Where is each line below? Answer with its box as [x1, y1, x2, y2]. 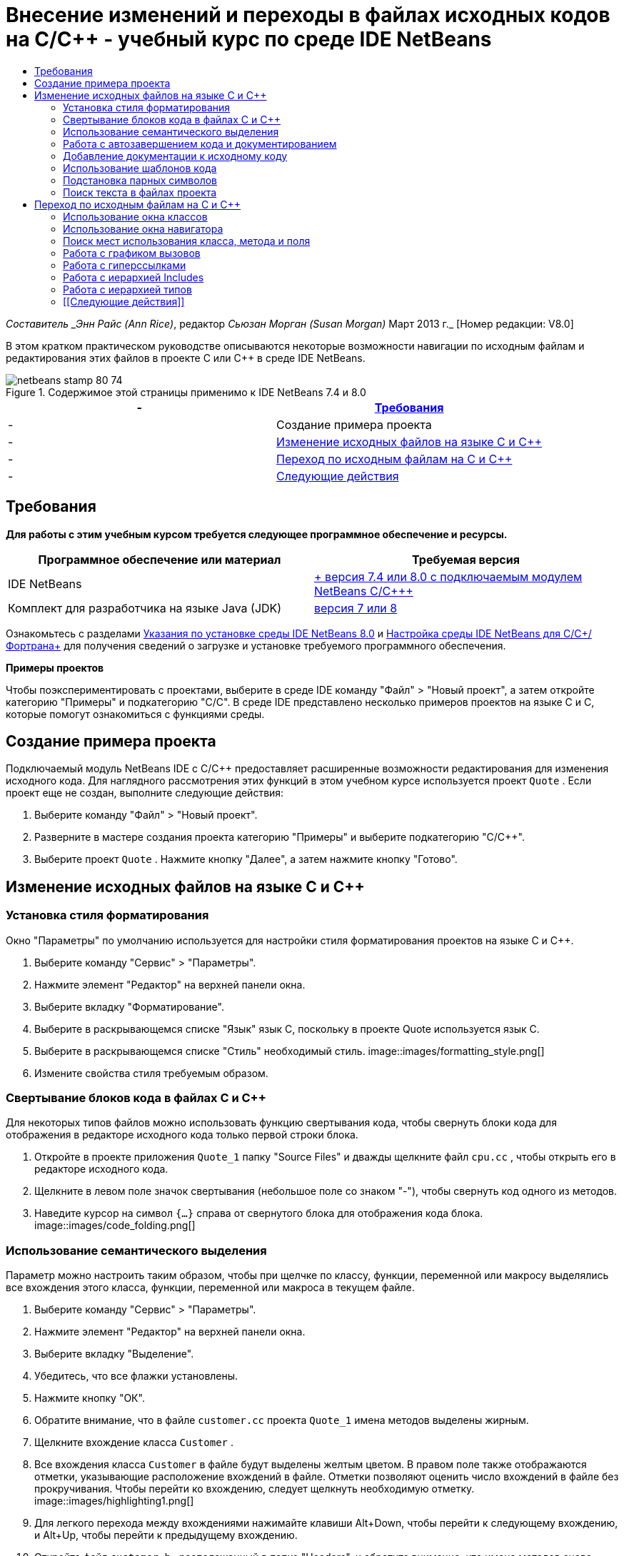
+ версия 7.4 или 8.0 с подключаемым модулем [314, 569, 583, 584]
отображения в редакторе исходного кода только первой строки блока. [6, 1128, 358, 1141]
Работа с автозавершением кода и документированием [63, 137, 337, 150]
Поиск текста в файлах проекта [63, 186, 217, 198]
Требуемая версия [412, 552, 520, 567]
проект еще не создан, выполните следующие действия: [6, 787, 284, 799]
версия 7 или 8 [314, 600, 398, 615]
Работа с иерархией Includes [63, 271, 204, 283]
